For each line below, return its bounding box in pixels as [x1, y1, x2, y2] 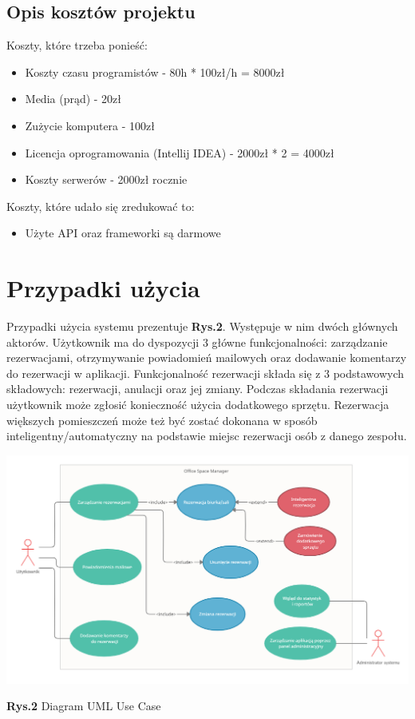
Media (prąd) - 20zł [25, 90, 122, 107]
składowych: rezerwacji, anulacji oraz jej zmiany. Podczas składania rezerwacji [6, 380, 389, 397]
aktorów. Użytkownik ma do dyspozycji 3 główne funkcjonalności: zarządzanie [6, 333, 388, 350]
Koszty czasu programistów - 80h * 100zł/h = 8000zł [25, 63, 285, 80]
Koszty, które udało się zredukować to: [6, 197, 195, 214]
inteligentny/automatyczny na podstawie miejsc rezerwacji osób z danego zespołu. [6, 427, 407, 444]
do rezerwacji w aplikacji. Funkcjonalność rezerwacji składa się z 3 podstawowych [6, 364, 405, 381]
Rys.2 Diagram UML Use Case [6, 697, 161, 714]
